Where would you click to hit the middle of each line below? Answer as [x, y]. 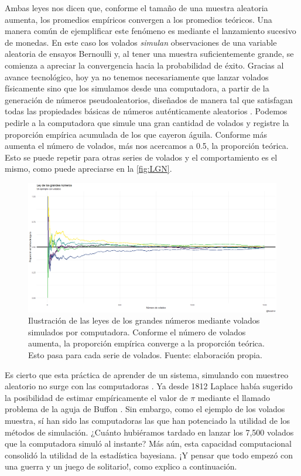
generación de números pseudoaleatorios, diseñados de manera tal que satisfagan [149, 99]
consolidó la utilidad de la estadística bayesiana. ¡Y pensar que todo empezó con [149, 455]
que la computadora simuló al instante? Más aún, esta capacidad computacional [148, 443]
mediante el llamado [234, 397]
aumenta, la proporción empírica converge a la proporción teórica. [146, 343]
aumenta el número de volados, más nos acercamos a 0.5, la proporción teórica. [147, 146]
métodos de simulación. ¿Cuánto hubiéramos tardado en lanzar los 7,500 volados [149, 432]
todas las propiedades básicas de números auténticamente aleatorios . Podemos [146, 111]
